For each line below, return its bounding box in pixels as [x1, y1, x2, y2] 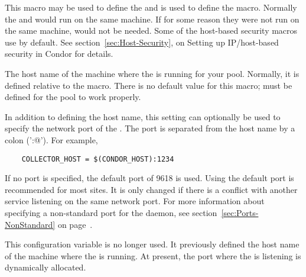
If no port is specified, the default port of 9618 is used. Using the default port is [5, 172, 294, 184]
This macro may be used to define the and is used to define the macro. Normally [5, 1, 297, 13]
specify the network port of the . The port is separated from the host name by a [5, 122, 295, 134]
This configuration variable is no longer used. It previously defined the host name [5, 238, 300, 250]
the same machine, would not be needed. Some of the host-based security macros [5, 24, 298, 37]
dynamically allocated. [5, 261, 86, 273]
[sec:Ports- [221, 206, 259, 218]
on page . [57, 218, 93, 230]
